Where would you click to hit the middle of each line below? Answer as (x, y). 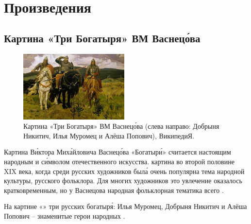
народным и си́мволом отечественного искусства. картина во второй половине (119, 161)
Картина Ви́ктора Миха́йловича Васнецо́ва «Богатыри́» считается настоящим (117, 152)
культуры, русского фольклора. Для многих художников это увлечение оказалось (123, 181)
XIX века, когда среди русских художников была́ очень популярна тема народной (124, 171)
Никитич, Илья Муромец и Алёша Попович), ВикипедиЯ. (109, 135)
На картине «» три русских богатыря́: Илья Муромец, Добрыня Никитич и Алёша (125, 206)
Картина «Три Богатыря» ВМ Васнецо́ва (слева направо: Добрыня (121, 126)
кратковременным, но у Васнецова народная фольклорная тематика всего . (114, 190)
